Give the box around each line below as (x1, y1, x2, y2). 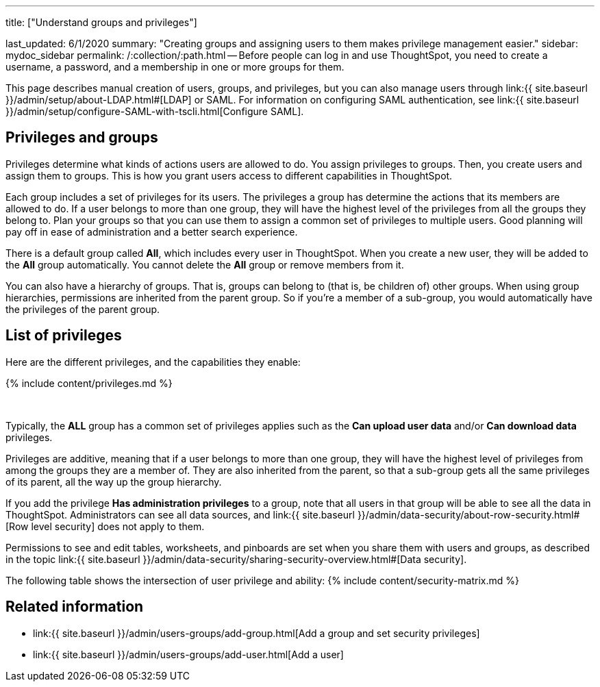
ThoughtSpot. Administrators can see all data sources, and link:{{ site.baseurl (5, 508, 355, 521)
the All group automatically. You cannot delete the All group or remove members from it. (5, 258, 404, 271)
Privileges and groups (5, 129, 158, 147)
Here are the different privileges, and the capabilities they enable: (5, 355, 301, 368)
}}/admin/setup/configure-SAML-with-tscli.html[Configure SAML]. (5, 105, 304, 117)
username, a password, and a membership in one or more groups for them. (5, 61, 345, 73)
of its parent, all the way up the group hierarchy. (5, 475, 222, 488)
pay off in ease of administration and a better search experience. (5, 225, 298, 238)
